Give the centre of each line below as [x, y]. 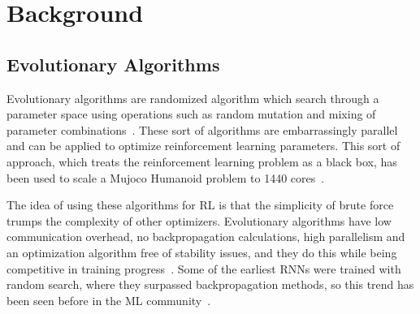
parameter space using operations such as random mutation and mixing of [191, 114]
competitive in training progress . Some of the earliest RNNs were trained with [204, 268]
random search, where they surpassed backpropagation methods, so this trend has [210, 284]
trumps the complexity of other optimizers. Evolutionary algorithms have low [199, 220]
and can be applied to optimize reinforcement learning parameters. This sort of [204, 146]
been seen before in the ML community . [109, 300]
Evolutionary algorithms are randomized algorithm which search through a [193, 98]
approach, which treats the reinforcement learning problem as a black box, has [202, 161]
